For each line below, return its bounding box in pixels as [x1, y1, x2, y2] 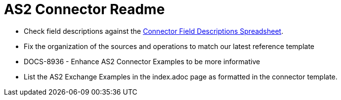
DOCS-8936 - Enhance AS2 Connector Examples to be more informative [24, 57, 260, 66]
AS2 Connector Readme [4, 1, 165, 18]
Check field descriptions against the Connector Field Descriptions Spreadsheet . [24, 26, 284, 35]
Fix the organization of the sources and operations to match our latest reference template [24, 42, 315, 50]
